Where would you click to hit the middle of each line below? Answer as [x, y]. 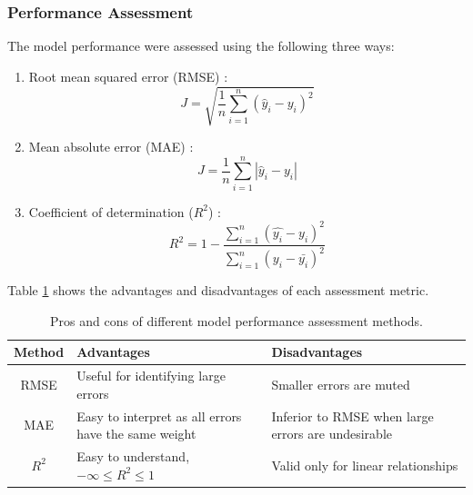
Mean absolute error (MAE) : [111, 146]
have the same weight [136, 434]
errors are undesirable [332, 434]
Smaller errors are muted [341, 384]
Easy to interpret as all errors [159, 416]
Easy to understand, [133, 456]
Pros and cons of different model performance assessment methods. [236, 320]
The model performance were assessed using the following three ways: [201, 46]
